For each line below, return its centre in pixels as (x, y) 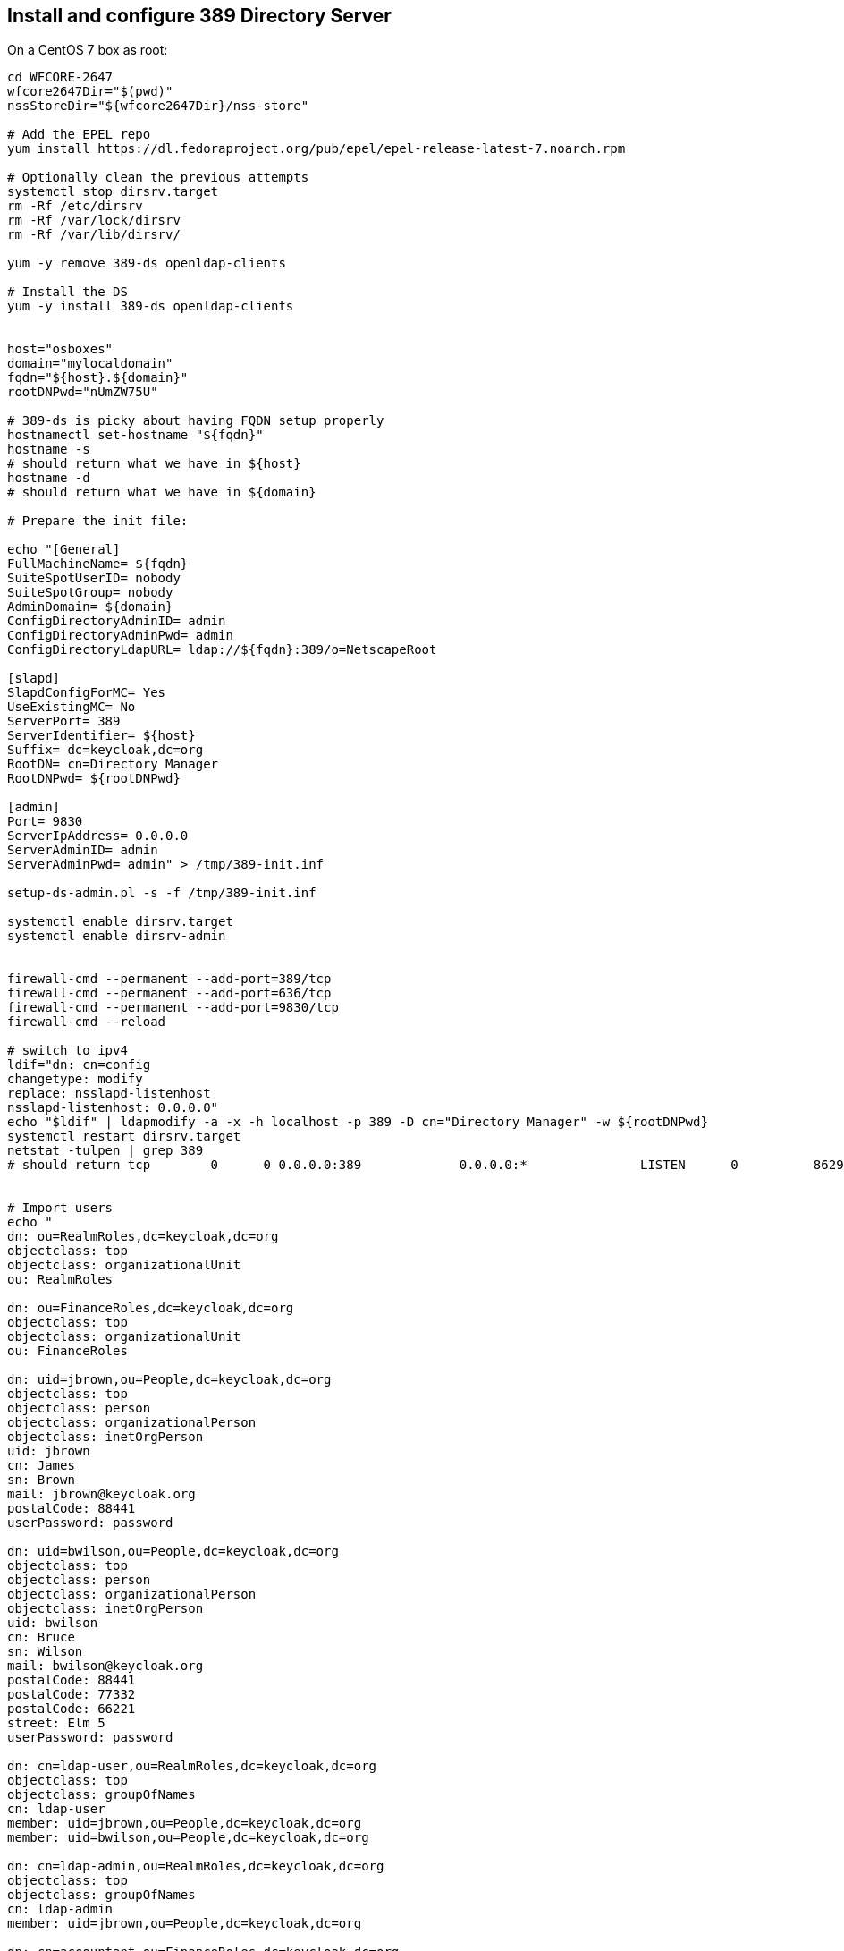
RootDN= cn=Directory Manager (113, 764)
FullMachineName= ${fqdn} (98, 564)
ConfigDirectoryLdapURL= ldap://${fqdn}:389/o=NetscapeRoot (222, 650)
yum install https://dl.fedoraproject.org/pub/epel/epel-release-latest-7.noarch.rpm (316, 149)
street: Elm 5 (56, 1723)
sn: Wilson (45, 1652)
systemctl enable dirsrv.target (120, 922)
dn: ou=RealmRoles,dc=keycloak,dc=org (143, 1237)
